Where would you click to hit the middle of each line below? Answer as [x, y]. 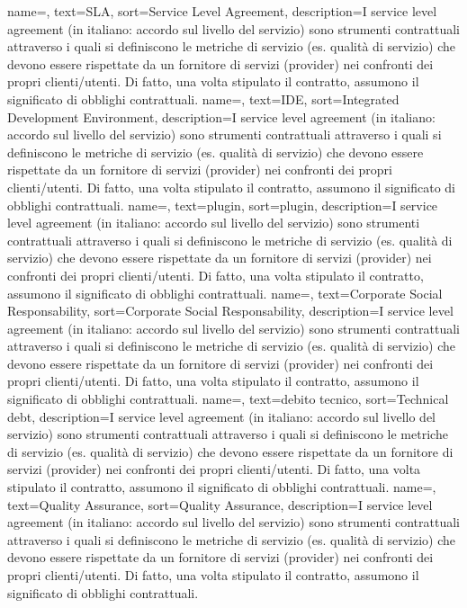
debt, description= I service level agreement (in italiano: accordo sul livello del [221, 416]
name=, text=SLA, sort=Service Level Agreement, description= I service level [222, 11]
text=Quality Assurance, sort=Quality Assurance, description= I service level [220, 504]
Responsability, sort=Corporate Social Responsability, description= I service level [230, 311]
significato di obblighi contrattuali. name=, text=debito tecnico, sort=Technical [228, 399]
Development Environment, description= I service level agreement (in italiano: [221, 116]
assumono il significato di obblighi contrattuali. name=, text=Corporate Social [225, 293]
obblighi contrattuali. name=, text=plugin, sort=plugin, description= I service [223, 205]
